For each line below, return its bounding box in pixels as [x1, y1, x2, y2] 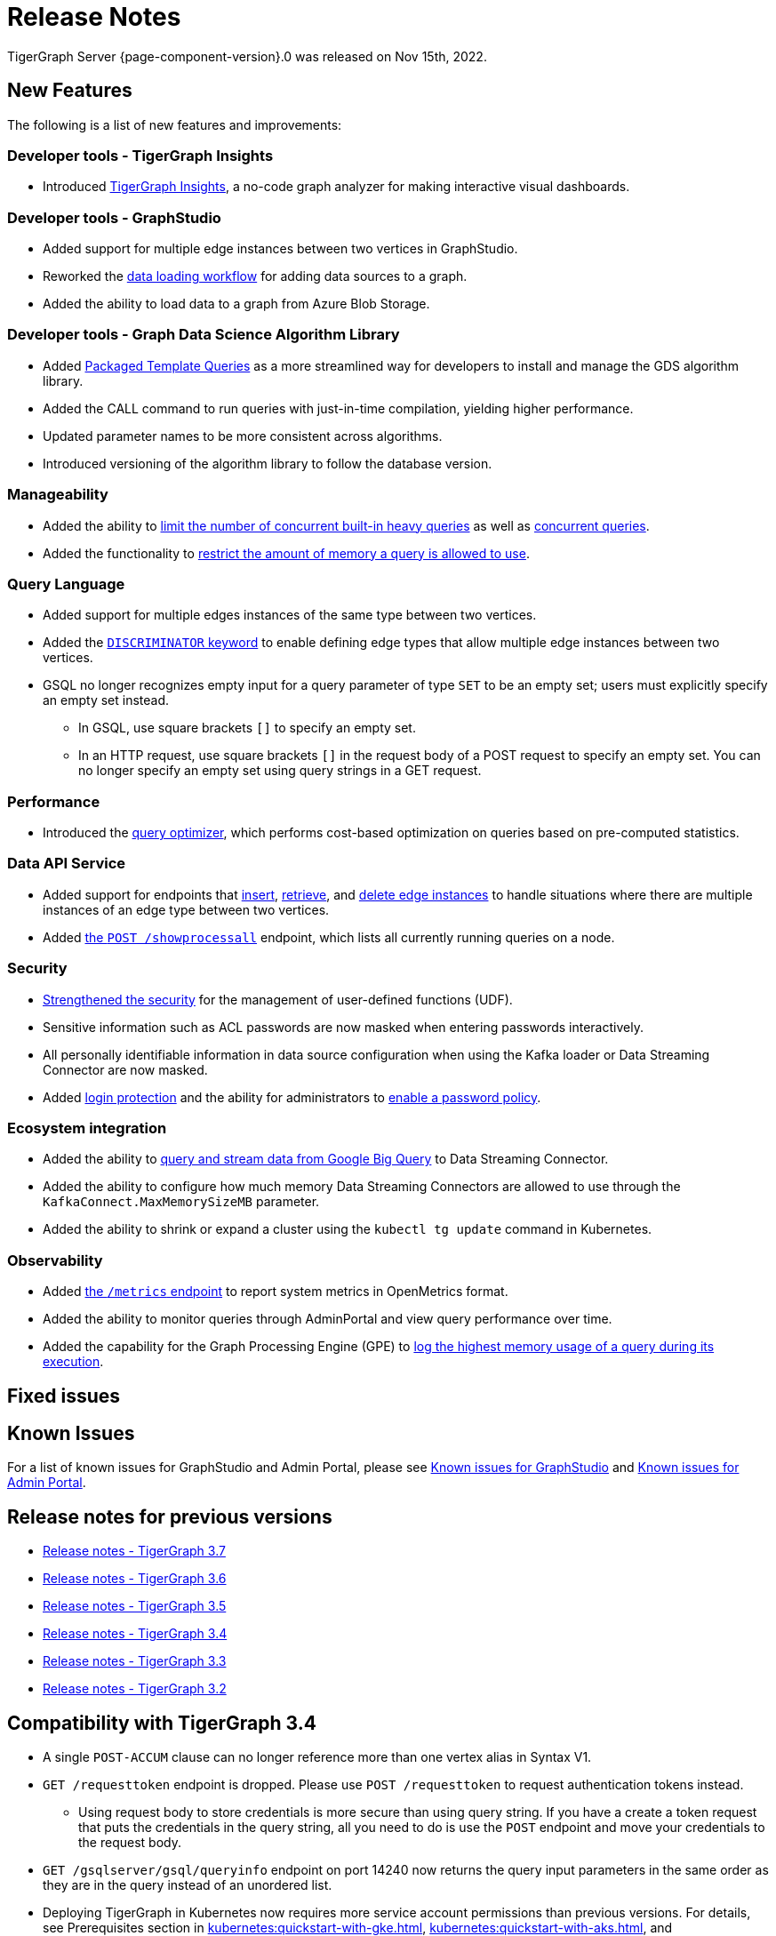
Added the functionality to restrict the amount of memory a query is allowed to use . [43, 545, 530, 561]
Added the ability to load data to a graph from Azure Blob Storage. [43, 296, 430, 312]
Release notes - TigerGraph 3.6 [43, 1571, 227, 1587]
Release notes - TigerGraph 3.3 [43, 1653, 227, 1669]
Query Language [7, 574, 125, 593]
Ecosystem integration [7, 1118, 167, 1137]
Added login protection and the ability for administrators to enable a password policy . [43, 1089, 541, 1105]
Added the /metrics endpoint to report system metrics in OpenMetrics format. [43, 1284, 508, 1300]
